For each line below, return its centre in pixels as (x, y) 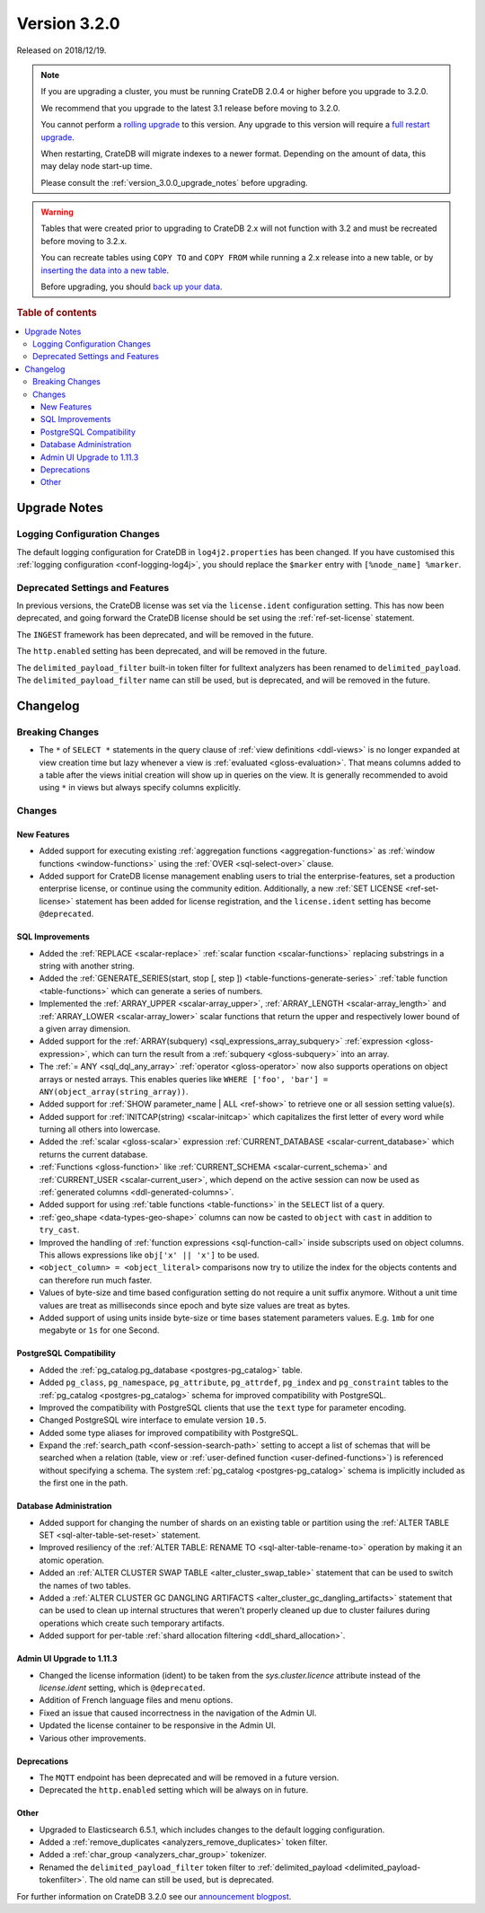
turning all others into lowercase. (100, 1129)
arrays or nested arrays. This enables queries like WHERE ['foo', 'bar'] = (184, 1079)
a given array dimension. (84, 1028)
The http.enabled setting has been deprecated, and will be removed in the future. (172, 651)
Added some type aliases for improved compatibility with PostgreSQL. (169, 1433)
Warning (57, 212)
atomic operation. (72, 1560)
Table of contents (57, 313)
